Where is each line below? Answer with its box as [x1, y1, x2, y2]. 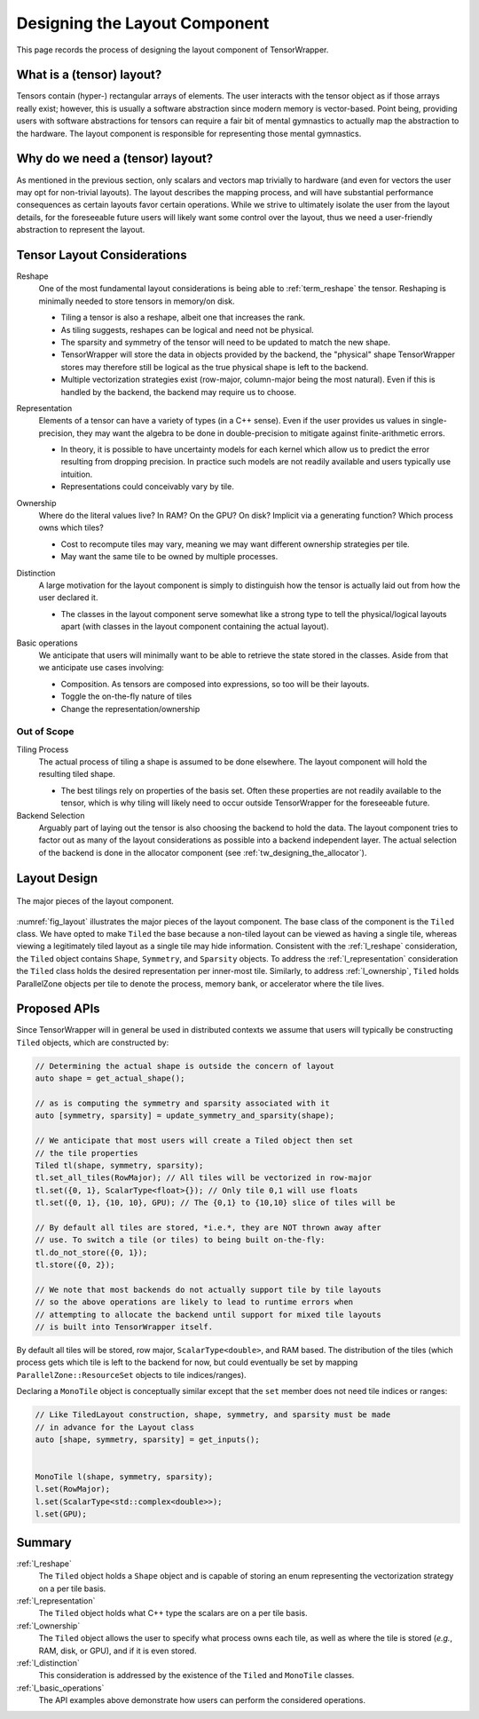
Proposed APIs [16, 1002, 101, 1017]
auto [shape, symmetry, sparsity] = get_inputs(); [35, 1434, 261, 1445]
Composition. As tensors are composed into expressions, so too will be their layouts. [60, 678, 370, 689]
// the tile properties [35, 1148, 139, 1158]
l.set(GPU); [35, 1509, 88, 1519]
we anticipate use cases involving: [38, 662, 164, 673]
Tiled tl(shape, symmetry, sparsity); [35, 1160, 204, 1170]
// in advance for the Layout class [35, 1422, 195, 1432]
